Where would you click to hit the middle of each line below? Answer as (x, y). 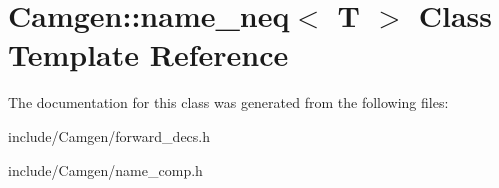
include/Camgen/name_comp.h (105, 169)
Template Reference (148, 54)
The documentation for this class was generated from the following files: (228, 102)
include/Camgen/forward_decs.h (109, 135)
